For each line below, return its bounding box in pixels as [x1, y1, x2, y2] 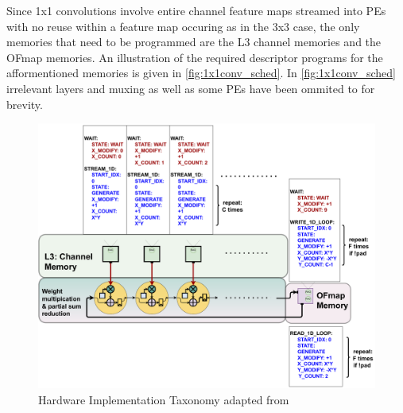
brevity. [6, 95, 43, 112]
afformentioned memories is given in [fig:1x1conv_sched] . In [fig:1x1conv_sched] [6, 64, 397, 81]
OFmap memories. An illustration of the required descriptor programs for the [6, 49, 383, 65]
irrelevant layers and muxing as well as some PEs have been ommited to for [6, 80, 375, 96]
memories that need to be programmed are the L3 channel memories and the [6, 33, 382, 50]
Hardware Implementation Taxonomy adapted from [38, 391, 289, 407]
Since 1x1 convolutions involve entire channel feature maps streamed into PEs [6, 2, 386, 18]
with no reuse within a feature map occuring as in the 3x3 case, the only [6, 18, 360, 34]
